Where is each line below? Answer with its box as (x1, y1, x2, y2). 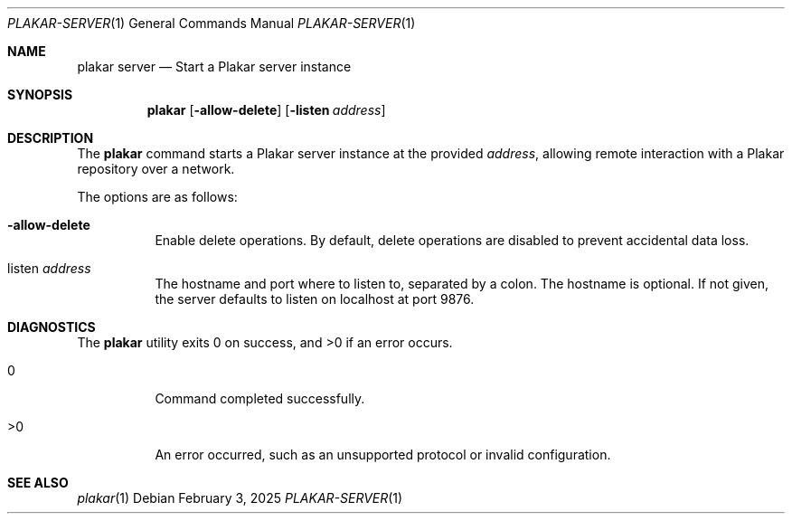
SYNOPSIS (7, 87, 73, 102)
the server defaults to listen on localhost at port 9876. (155, 291, 475, 307)
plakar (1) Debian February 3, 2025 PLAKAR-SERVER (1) (77, 490, 403, 506)
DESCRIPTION (7, 130, 94, 146)
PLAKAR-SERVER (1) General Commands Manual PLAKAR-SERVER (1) (7, 15, 416, 31)
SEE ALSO (7, 475, 69, 490)
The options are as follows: (77, 189, 238, 204)
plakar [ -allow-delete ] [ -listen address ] (146, 102, 386, 118)
